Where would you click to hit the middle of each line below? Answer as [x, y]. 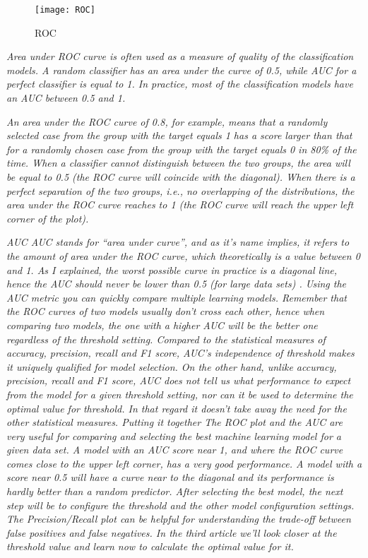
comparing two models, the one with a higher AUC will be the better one [162, 325]
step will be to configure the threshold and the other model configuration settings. [180, 505]
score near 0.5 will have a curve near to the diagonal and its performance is [170, 477]
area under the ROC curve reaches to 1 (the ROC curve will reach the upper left [180, 204]
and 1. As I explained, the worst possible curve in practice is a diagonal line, [172, 269]
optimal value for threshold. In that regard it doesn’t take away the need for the [177, 408]
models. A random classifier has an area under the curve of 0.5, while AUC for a [182, 70]
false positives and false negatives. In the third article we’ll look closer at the [172, 532]
